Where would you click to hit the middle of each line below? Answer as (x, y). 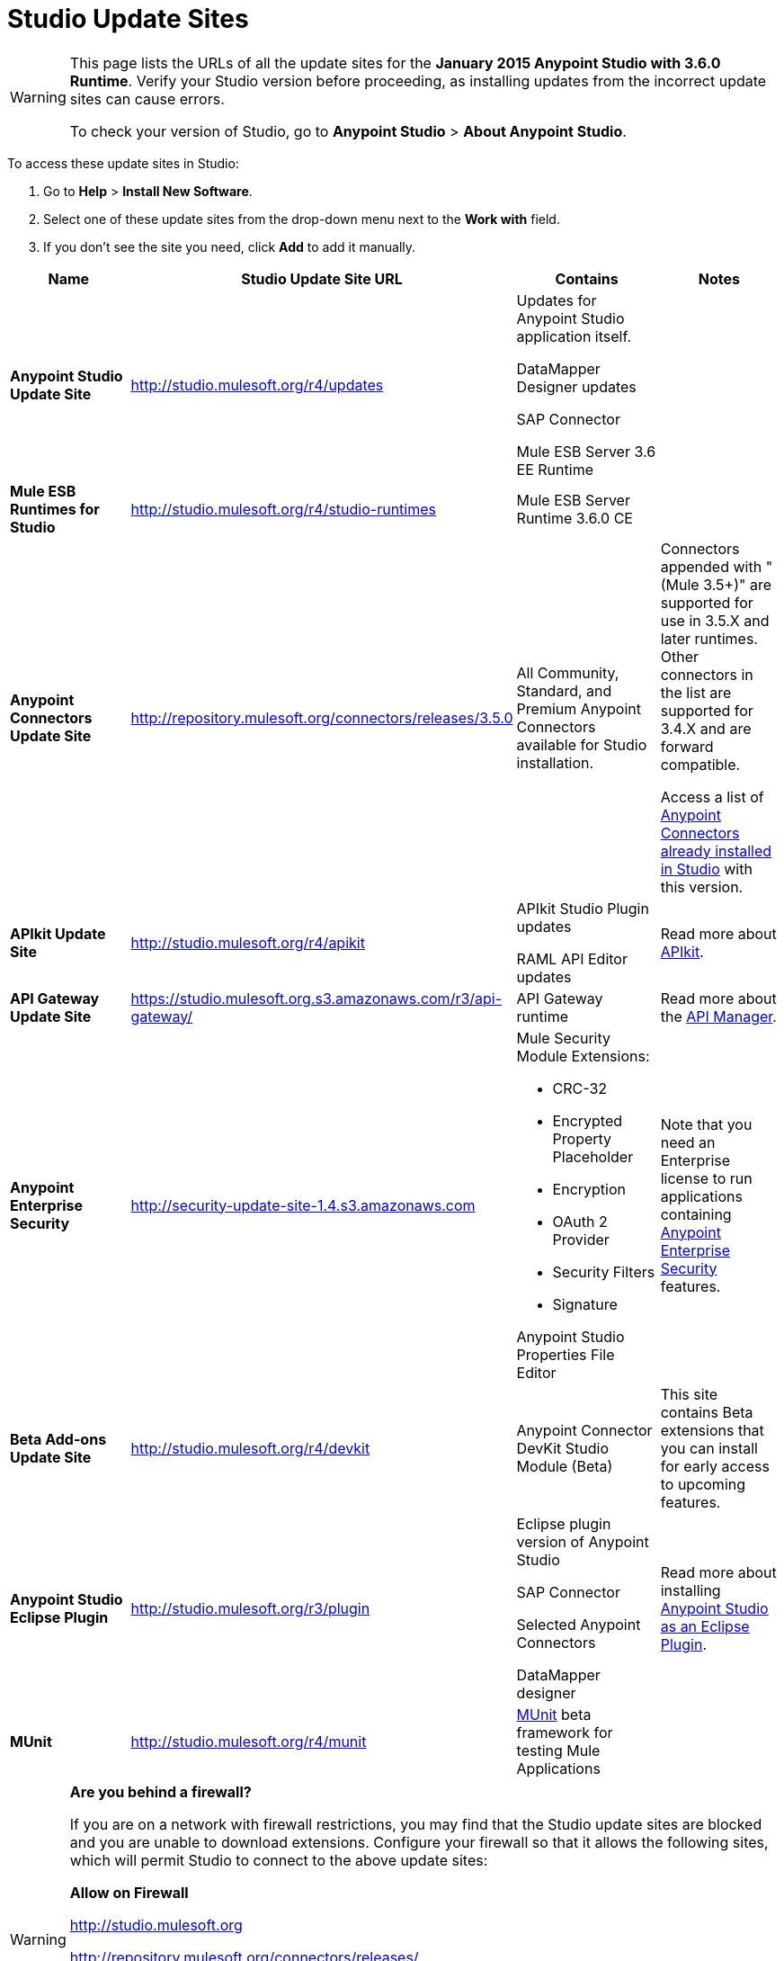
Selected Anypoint (579, 1624)
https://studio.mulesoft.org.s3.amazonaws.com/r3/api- (316, 998)
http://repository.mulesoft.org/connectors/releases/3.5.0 (322, 717)
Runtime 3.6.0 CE (575, 518)
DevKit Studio (563, 1448)
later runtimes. (709, 638)
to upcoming (703, 1484)
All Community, (568, 672)
